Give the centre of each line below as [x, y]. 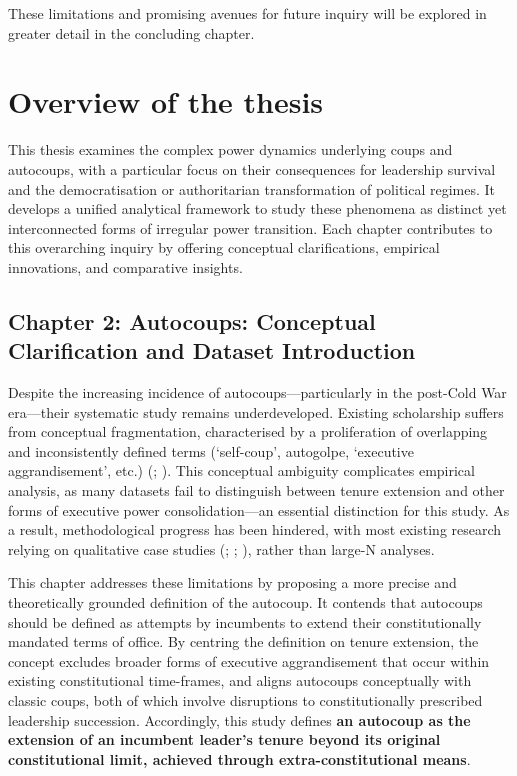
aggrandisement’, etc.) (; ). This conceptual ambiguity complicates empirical [241, 470]
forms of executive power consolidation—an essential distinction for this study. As [259, 509]
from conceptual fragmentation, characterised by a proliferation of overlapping [248, 431]
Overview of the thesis [166, 101]
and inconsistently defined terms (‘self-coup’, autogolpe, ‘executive [211, 450]
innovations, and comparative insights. [125, 266]
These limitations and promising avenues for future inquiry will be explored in [247, 13]
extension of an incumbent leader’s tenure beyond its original [224, 739]
